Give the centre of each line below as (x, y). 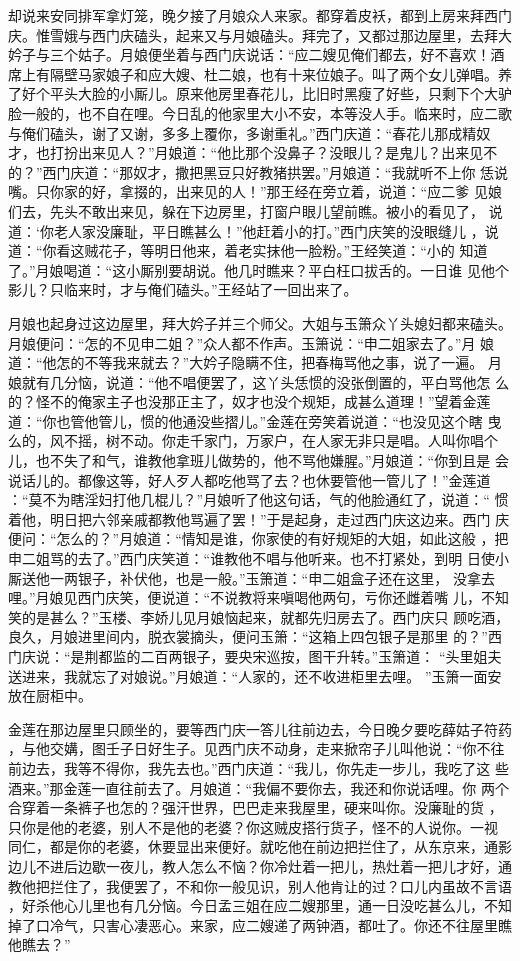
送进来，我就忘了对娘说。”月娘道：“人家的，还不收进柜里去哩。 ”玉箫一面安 (255, 675)
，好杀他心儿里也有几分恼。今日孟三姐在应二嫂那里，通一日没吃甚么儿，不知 (260, 905)
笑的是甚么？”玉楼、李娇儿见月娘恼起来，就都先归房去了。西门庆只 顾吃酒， (259, 616)
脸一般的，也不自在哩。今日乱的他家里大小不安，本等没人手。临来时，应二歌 (260, 112)
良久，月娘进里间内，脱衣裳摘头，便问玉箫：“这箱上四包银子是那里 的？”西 (255, 636)
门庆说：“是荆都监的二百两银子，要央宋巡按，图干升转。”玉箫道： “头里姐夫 (255, 656)
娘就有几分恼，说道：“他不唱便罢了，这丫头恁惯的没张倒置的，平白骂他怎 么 (259, 381)
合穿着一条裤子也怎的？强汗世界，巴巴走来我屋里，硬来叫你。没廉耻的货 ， (255, 807)
